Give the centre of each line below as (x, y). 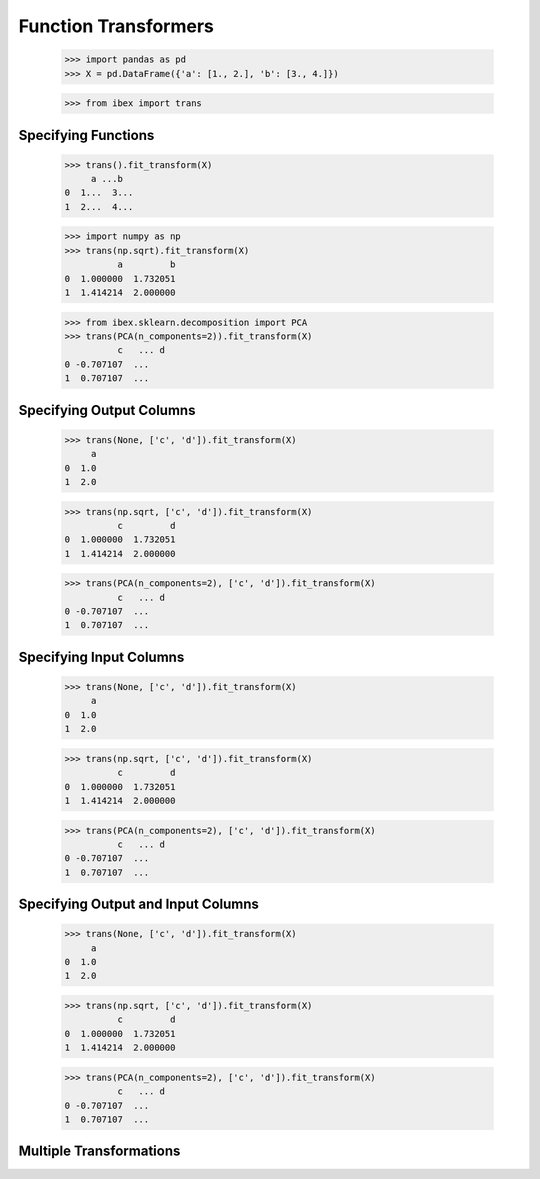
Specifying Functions (86, 135)
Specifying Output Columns (107, 410)
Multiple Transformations (99, 1151)
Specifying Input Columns (101, 656)
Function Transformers (116, 26)
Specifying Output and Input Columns (139, 904)
